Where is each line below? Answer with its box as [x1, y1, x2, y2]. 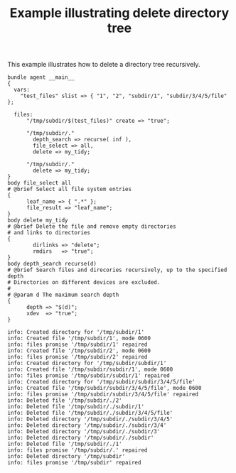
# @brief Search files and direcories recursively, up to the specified [7, 266, 227, 274]
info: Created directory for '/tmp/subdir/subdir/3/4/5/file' [7, 379, 195, 386]
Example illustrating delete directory [9, 5, 230, 21]
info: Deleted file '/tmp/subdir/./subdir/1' [7, 403, 144, 411]
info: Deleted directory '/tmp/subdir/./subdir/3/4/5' [7, 415, 173, 423]
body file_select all [7, 180, 72, 187]
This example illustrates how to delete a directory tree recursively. [7, 60, 200, 69]
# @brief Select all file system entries [7, 186, 132, 193]
